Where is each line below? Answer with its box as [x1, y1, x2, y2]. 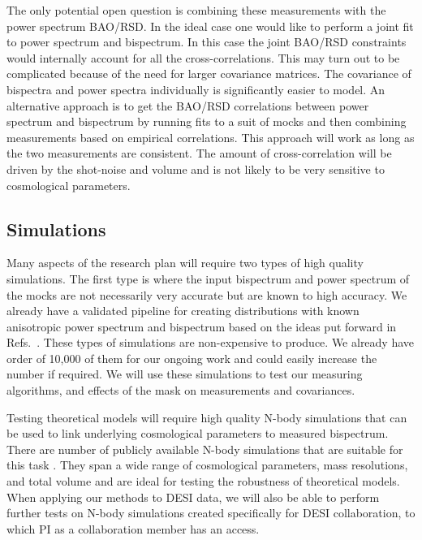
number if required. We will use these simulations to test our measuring [6, 365, 363, 382]
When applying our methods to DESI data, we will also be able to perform [6, 488, 380, 505]
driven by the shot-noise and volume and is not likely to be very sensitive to [6, 160, 385, 177]
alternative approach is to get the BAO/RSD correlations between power [6, 97, 369, 114]
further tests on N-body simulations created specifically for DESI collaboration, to [6, 504, 416, 521]
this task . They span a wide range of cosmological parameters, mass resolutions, [6, 456, 408, 473]
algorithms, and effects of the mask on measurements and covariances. [6, 382, 355, 399]
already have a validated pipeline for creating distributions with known [6, 302, 360, 319]
